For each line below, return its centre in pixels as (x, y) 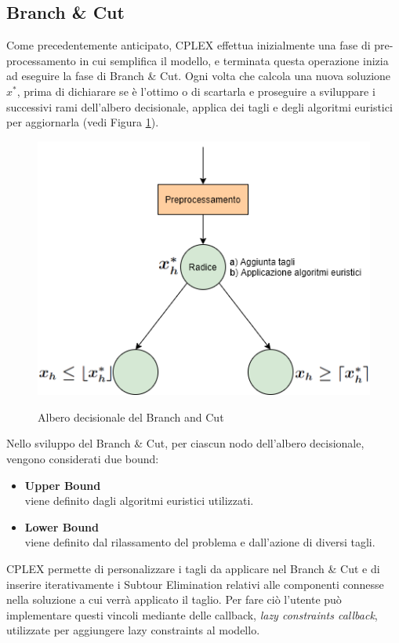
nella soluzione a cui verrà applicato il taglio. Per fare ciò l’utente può (174, 599)
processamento (41, 60)
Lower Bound (62, 526)
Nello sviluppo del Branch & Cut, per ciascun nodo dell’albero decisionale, (185, 443)
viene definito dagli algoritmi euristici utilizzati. (139, 501)
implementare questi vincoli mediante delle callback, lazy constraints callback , (192, 614)
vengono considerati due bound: (83, 459)
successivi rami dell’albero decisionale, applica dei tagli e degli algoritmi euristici (199, 106)
